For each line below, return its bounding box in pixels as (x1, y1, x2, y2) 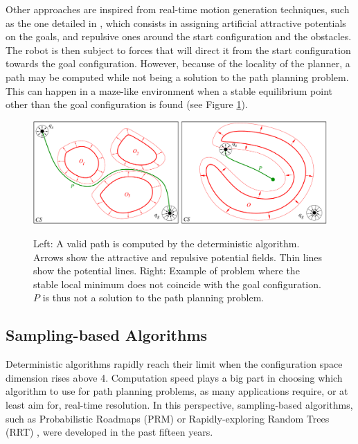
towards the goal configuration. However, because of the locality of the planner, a (6, 56, 350, 71)
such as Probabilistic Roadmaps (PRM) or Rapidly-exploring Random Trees (6, 411, 330, 425)
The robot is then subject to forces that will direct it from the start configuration (6, 42, 351, 57)
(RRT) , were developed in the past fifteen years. (6, 425, 213, 439)
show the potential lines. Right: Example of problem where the (33, 263, 300, 278)
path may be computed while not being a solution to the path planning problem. (6, 69, 349, 84)
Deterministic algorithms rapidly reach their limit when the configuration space (6, 357, 343, 371)
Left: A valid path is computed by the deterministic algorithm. (33, 236, 300, 250)
